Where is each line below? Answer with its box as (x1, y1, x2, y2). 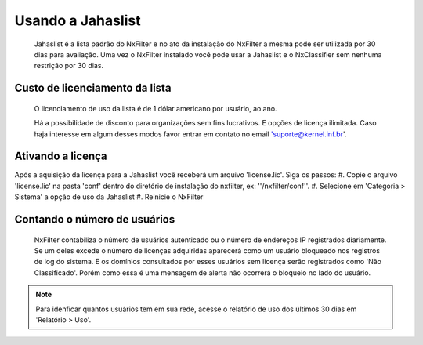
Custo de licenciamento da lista (14, 82, 172, 95)
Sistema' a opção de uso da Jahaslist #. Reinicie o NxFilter (14, 192, 204, 202)
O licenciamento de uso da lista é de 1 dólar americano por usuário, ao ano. (34, 103, 277, 113)
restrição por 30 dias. (34, 61, 104, 71)
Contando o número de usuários (14, 212, 175, 227)
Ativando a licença (14, 150, 107, 163)
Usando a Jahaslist (14, 12, 141, 29)
